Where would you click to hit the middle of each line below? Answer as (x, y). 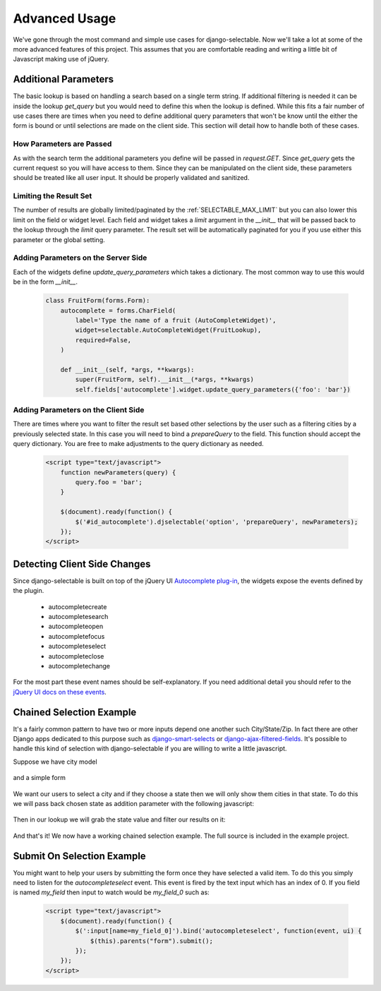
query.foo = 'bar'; (109, 482)
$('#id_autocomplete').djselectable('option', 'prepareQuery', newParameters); (217, 522)
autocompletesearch (78, 616)
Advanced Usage (65, 18)
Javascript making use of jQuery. (61, 59)
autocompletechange (79, 666)
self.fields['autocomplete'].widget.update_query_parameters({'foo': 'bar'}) (213, 389)
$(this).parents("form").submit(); (151, 941)
